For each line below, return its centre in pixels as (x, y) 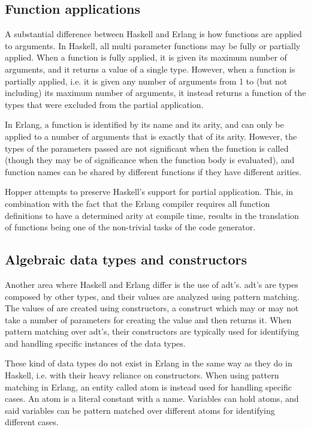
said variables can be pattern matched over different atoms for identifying (140, 410)
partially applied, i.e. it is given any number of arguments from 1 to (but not (146, 81)
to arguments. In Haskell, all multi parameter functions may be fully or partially (153, 45)
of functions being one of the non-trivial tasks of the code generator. (130, 227)
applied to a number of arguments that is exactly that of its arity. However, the (151, 136)
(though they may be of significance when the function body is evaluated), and (150, 160)
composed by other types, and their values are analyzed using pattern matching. (152, 296)
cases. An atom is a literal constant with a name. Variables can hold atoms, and (152, 399)
